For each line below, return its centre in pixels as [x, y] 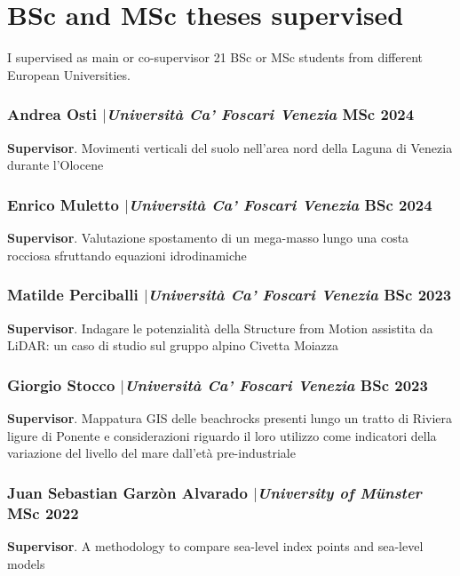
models [26, 563]
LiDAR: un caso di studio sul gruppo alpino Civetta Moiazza [173, 345]
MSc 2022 [43, 512]
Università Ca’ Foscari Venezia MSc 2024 [260, 114]
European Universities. [69, 74]
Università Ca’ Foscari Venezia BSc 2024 [280, 204]
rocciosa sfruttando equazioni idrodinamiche [127, 255]
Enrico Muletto [63, 204]
